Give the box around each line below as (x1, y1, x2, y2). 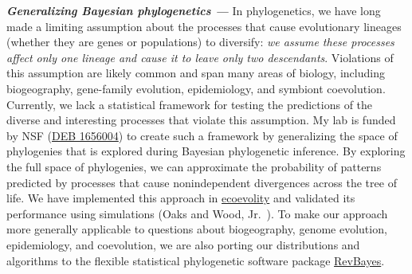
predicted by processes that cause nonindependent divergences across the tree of (6, 174, 397, 190)
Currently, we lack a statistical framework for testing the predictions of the (6, 96, 373, 112)
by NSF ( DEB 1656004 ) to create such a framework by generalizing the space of (6, 127, 398, 143)
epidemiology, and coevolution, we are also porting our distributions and (6, 236, 360, 252)
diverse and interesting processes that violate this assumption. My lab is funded (6, 112, 396, 128)
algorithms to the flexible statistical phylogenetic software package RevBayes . (6, 252, 385, 268)
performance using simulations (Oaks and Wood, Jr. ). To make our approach (6, 205, 388, 221)
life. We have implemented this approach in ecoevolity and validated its (6, 190, 355, 206)
